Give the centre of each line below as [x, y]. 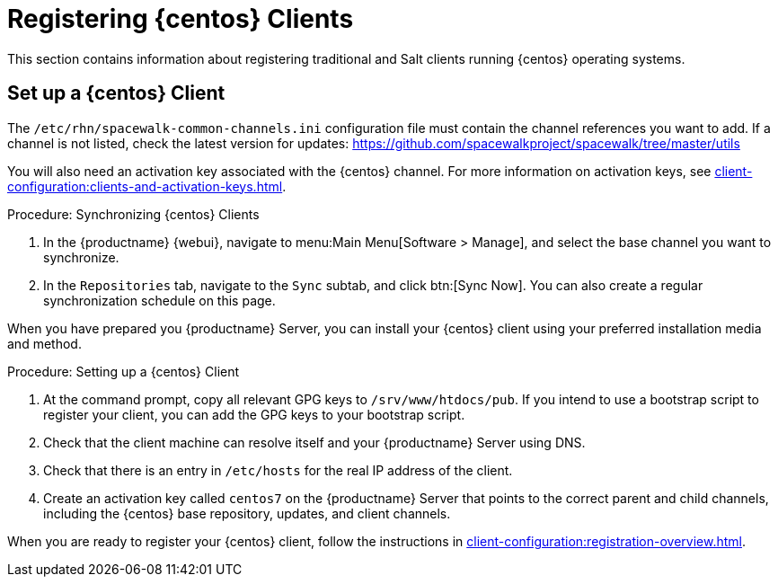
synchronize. [81, 257]
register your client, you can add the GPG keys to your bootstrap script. [254, 414]
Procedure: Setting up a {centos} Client [124, 371]
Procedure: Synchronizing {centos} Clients [133, 214]
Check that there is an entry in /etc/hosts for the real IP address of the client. [278, 470]
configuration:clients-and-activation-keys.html [145, 186]
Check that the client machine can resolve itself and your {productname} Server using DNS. [314, 442]
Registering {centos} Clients [181, 19]
